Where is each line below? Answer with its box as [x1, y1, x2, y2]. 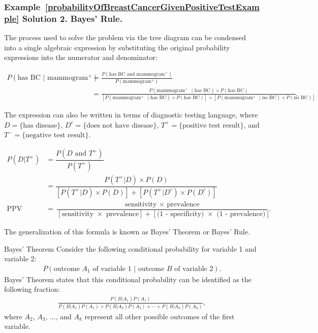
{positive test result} [179, 122, 244, 129]
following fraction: [4, 284, 60, 294]
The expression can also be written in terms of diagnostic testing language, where [4, 109, 258, 120]
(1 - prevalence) [216, 210, 266, 218]
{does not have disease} [83, 122, 157, 129]
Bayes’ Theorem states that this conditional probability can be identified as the [4, 274, 251, 284]
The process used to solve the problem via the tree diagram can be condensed [4, 32, 246, 43]
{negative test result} [22, 132, 89, 139]
